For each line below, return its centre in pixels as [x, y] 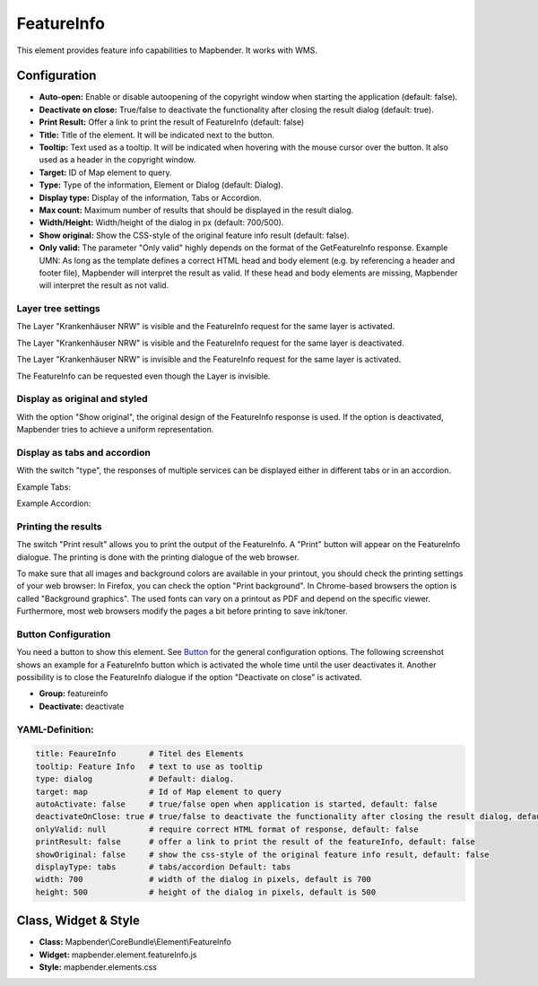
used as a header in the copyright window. [117, 160]
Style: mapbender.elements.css [98, 967]
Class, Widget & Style [78, 921]
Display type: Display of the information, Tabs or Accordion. [150, 197]
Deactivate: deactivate [82, 706]
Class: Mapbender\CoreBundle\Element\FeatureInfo [135, 942]
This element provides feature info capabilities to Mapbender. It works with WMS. [167, 50]
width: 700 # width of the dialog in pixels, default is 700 [204, 880]
